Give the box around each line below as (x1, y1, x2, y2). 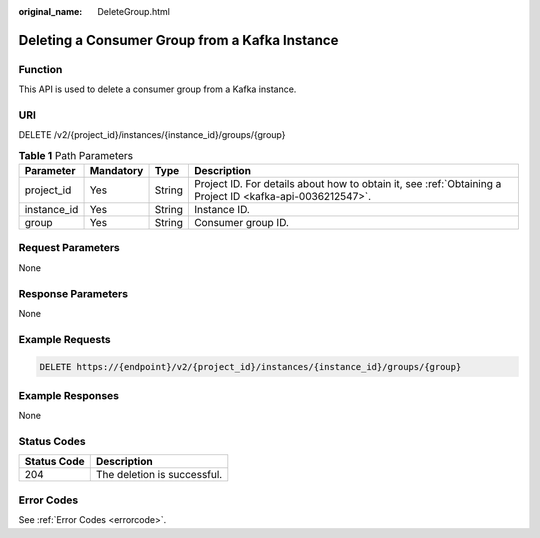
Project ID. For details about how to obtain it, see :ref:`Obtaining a (193, 177, 502, 191)
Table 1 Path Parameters (18, 148, 134, 162)
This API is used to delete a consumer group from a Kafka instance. (18, 83, 297, 95)
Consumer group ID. (193, 216, 290, 230)
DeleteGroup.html (97, 6, 170, 17)
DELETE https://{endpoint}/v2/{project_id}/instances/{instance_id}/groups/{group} (39, 361, 462, 372)
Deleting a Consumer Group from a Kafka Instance (18, 31, 339, 49)
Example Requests (18, 332, 111, 346)
